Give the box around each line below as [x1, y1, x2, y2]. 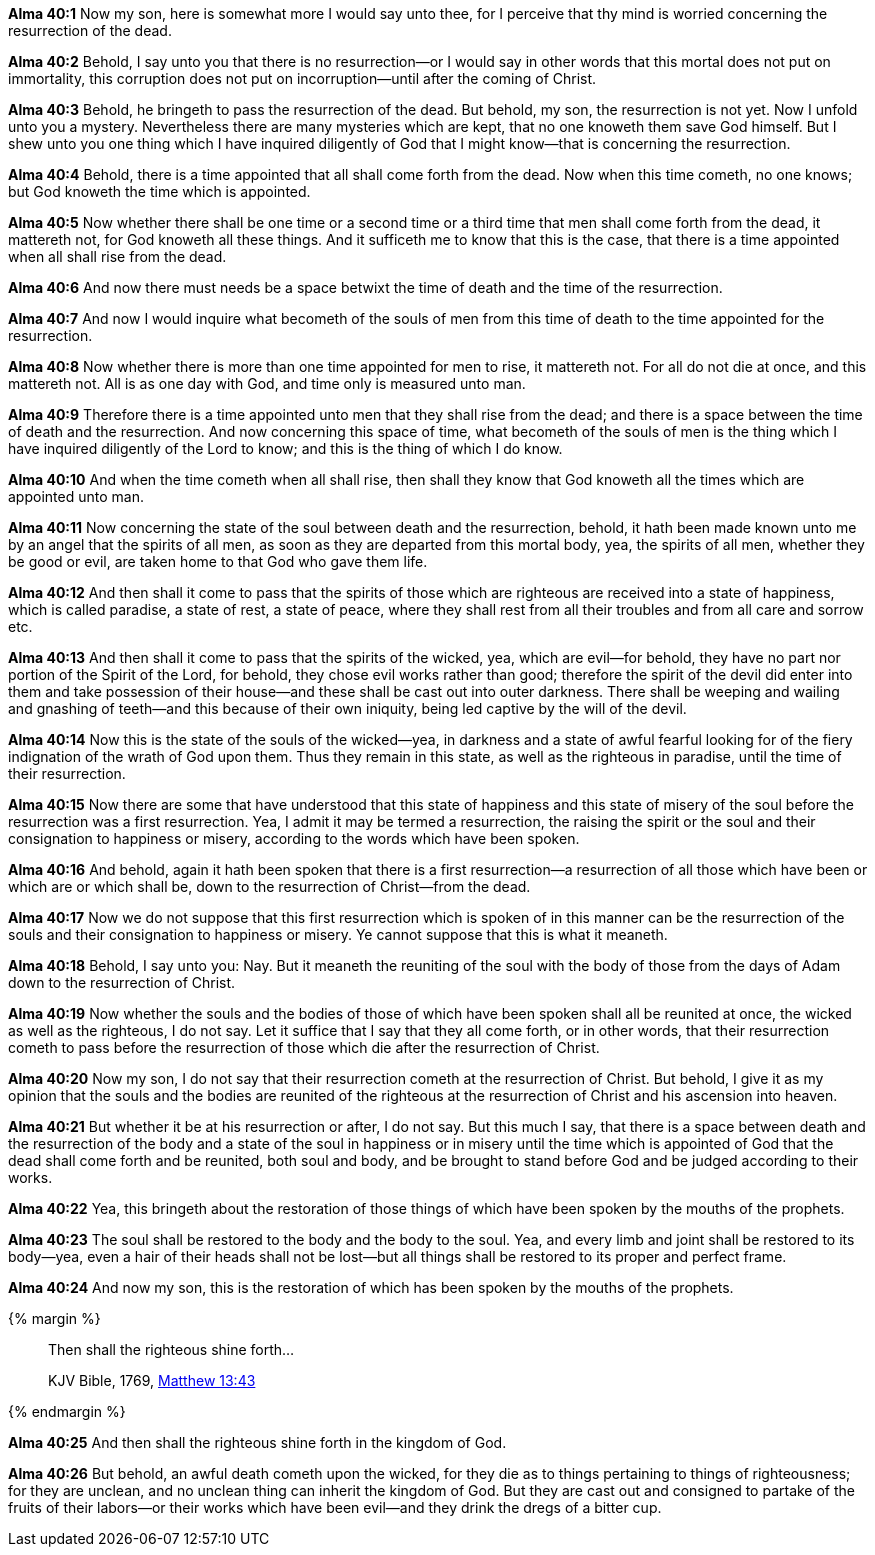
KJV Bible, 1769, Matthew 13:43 [48, 1372, 256, 1389]
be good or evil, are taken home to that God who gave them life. [8, 553, 428, 570]
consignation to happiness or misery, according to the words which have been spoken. [8, 830, 580, 847]
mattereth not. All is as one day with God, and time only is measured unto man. [8, 375, 526, 392]
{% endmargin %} [8, 1403, 126, 1420]
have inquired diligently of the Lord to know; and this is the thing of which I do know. [8, 440, 563, 457]
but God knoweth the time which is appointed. [8, 183, 311, 200]
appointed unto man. [8, 488, 144, 505]
